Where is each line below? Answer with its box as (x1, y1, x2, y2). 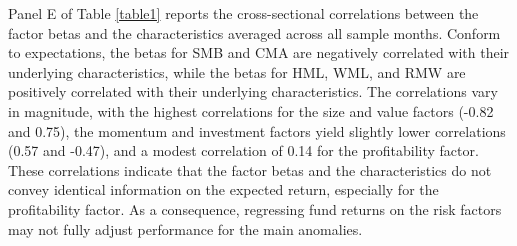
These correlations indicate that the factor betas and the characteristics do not (8, 159, 492, 180)
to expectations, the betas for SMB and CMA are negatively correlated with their (8, 42, 510, 63)
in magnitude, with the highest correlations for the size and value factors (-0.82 (8, 100, 494, 121)
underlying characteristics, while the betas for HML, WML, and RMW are (8, 61, 466, 82)
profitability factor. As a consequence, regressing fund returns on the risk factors (8, 198, 502, 219)
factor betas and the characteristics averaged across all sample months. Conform (8, 22, 501, 43)
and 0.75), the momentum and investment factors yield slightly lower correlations (8, 120, 506, 141)
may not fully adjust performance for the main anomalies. (8, 218, 363, 239)
